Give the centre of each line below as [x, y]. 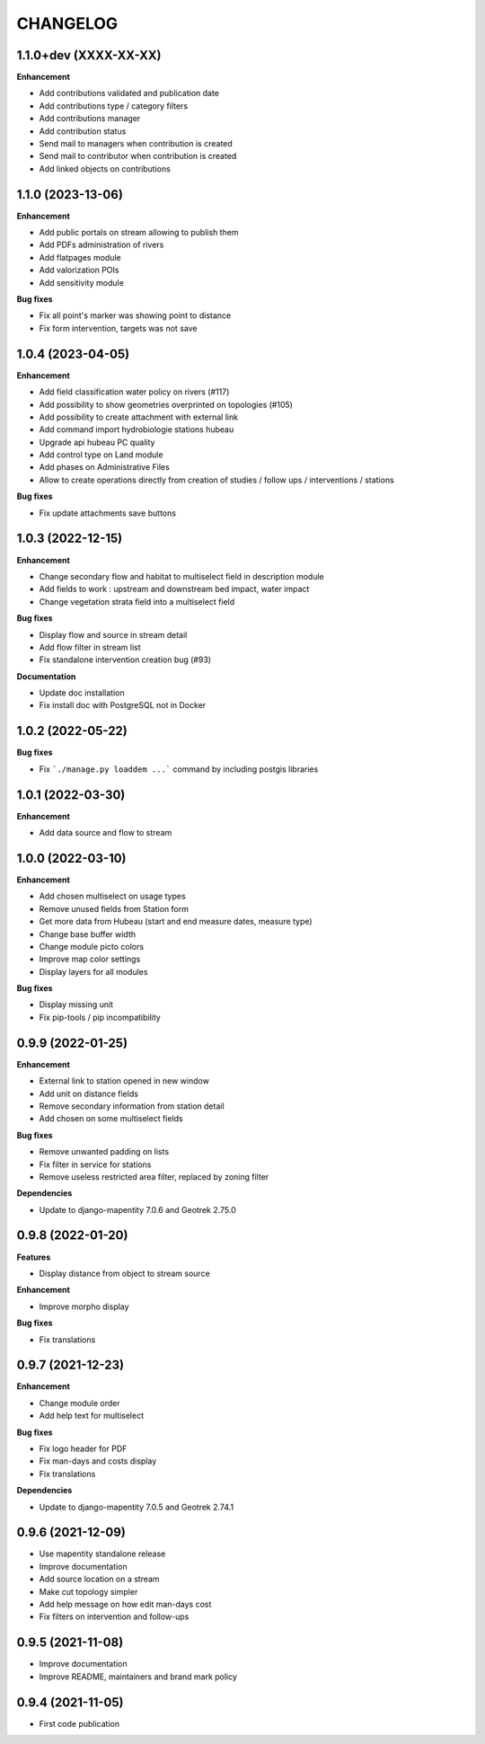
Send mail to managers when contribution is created [136, 144]
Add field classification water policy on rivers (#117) [134, 392]
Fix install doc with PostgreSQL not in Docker [123, 705]
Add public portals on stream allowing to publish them [139, 233]
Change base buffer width [88, 934]
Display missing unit [76, 1005]
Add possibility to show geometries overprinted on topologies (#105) [166, 404]
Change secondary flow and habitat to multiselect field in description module [182, 576]
